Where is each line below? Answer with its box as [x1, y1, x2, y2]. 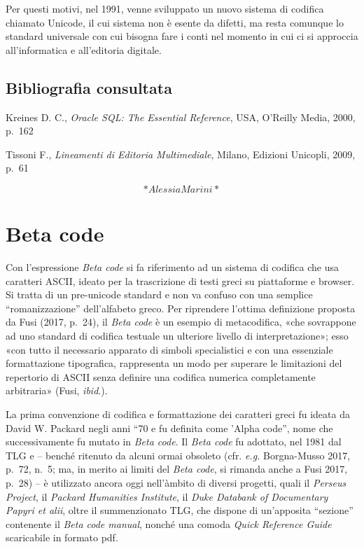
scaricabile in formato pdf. [6, 530, 118, 545]
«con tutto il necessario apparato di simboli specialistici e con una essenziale [6, 342, 333, 356]
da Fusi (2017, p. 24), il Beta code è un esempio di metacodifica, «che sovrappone [6, 314, 356, 329]
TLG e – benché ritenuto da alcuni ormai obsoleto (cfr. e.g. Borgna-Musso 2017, [6, 447, 351, 462]
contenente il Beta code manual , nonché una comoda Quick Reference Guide [6, 516, 332, 531]
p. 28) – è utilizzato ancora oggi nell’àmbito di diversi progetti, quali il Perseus [6, 475, 346, 489]
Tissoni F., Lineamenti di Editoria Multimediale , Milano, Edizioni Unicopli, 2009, [6, 146, 356, 161]
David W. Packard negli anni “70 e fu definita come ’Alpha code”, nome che [6, 420, 333, 435]
